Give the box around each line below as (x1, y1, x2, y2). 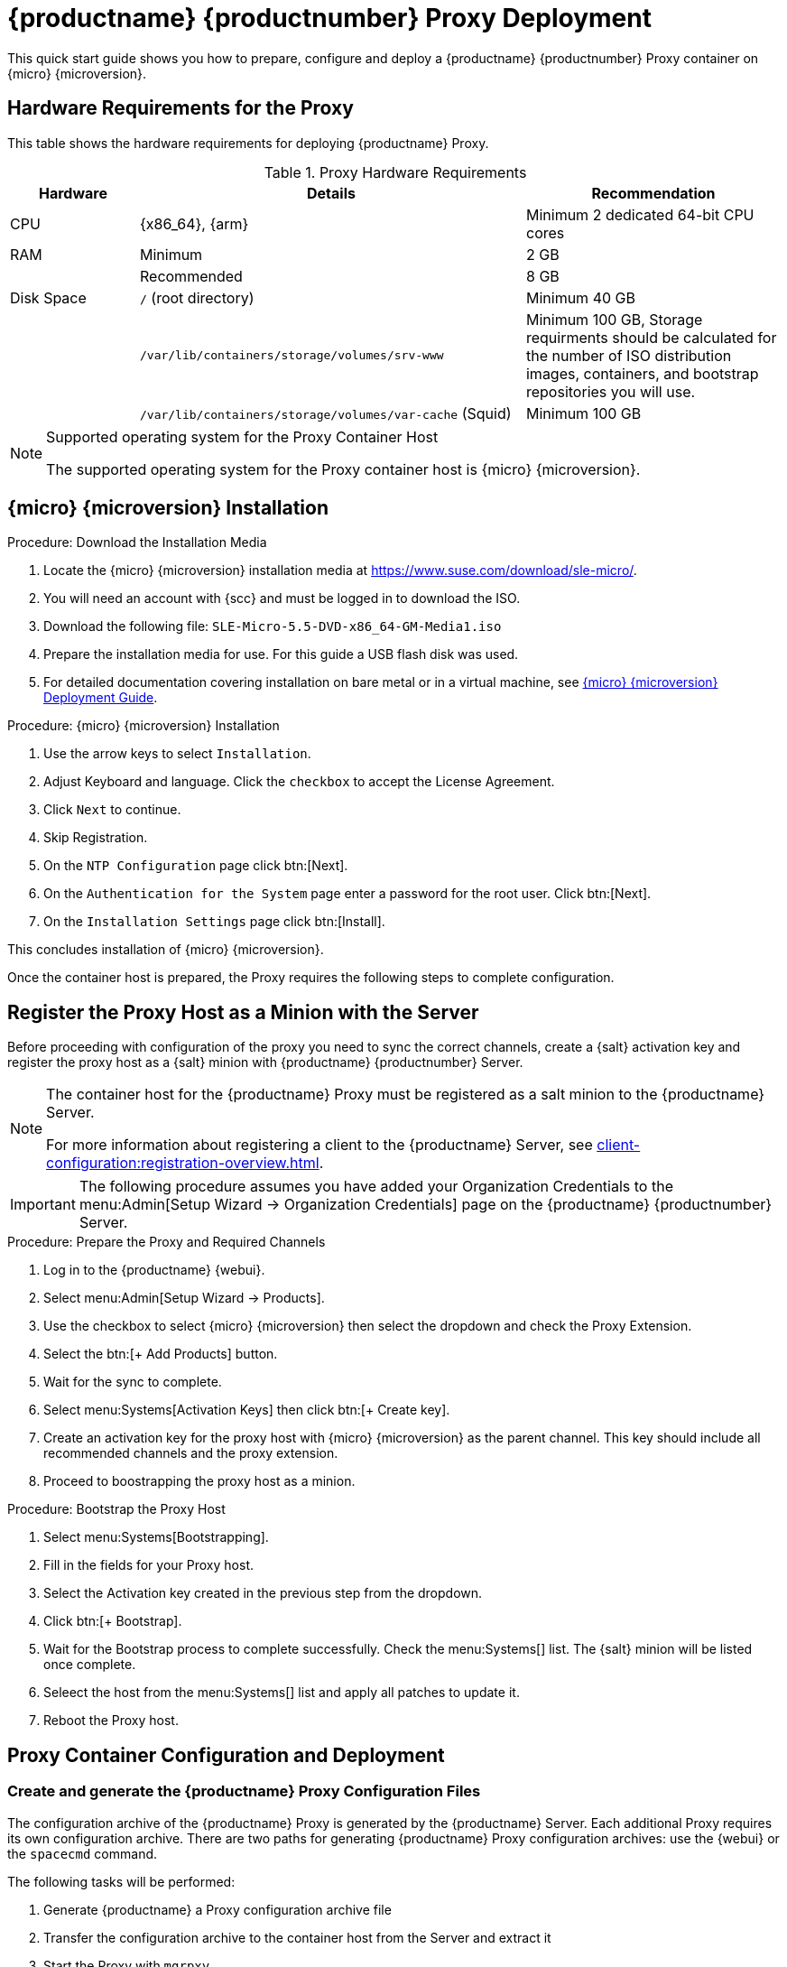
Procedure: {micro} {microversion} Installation (7, 718, 280, 734)
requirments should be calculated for (525, 328, 777, 347)
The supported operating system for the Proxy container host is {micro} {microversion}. (46, 459, 641, 478)
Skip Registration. (43, 830, 148, 846)
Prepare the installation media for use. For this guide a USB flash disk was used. (43, 646, 519, 663)
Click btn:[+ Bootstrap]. (43, 1613, 182, 1629)
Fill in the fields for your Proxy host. (43, 1557, 254, 1573)
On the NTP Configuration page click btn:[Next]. (43, 858, 348, 874)
